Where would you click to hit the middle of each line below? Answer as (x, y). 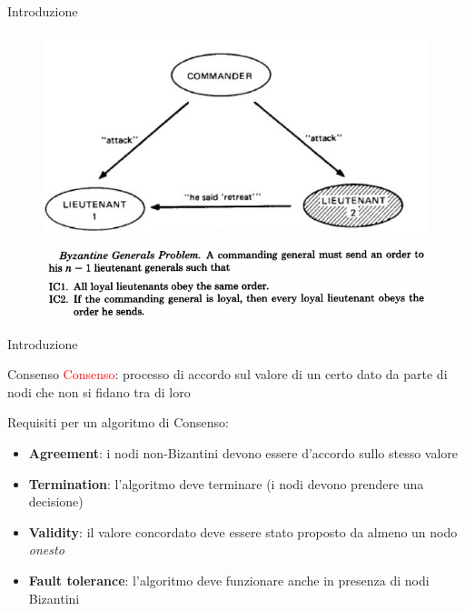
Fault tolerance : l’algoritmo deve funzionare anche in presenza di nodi (229, 581)
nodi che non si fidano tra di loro (99, 391)
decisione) (56, 501)
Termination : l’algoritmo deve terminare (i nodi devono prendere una (226, 483)
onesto (46, 550)
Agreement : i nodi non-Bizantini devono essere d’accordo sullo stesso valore (243, 453)
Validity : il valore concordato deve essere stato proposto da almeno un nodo (243, 531)
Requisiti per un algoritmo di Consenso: (118, 422)
